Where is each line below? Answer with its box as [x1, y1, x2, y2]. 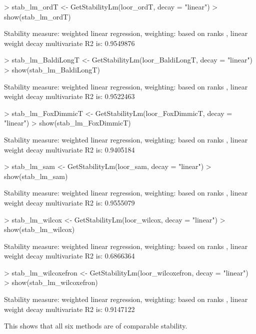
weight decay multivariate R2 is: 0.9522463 [4, 91, 135, 101]
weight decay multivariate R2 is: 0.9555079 [4, 197, 135, 207]
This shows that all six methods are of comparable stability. [4, 320, 187, 331]
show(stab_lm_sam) [4, 170, 68, 181]
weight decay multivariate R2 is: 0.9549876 [4, 37, 135, 48]
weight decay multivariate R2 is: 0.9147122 [4, 303, 135, 314]
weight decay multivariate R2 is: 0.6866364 [4, 250, 135, 261]
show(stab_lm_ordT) [4, 11, 71, 21]
